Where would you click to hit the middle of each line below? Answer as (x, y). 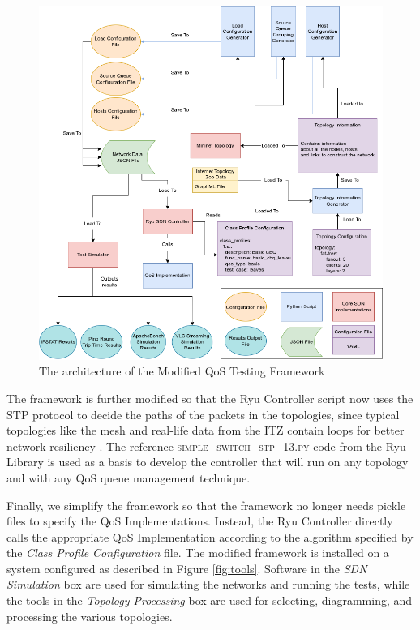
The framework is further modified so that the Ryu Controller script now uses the (210, 398)
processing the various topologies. (90, 616)
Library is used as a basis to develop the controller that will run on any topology (208, 462)
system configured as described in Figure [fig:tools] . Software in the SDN (187, 568)
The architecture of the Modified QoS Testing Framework (182, 371)
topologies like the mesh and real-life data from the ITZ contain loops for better (206, 430)
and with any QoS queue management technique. (129, 477)
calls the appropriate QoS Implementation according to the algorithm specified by (210, 536)
